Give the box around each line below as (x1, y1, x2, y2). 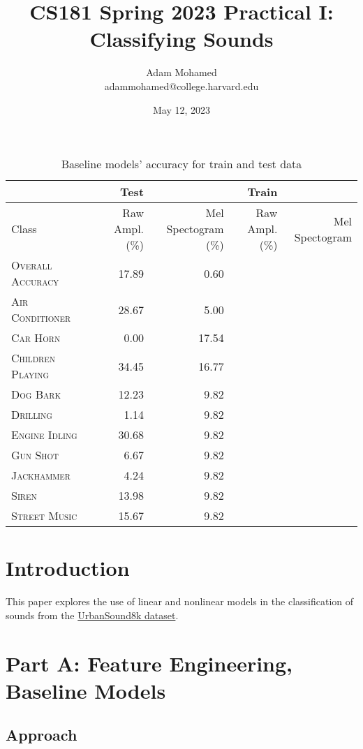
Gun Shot (11, 447, 59, 464)
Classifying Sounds (89, 24, 274, 53)
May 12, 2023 (152, 102, 211, 117)
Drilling (11, 406, 52, 423)
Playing (11, 366, 50, 383)
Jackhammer (11, 467, 71, 484)
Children (11, 350, 55, 366)
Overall (11, 257, 52, 274)
